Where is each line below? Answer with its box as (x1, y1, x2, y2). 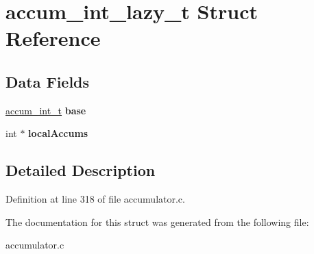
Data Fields (5, 71, 90, 92)
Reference (5, 24, 101, 52)
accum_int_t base (5, 103, 86, 117)
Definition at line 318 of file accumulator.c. (5, 192, 185, 206)
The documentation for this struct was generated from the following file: (5, 214, 309, 229)
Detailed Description (5, 160, 156, 181)
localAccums (28, 126, 88, 140)
